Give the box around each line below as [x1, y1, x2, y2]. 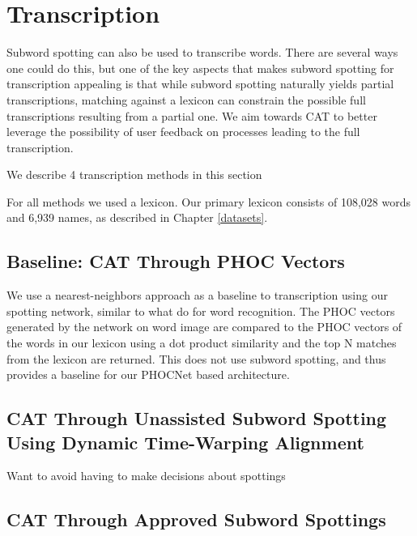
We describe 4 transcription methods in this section [6, 166, 262, 183]
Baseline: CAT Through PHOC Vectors [6, 249, 345, 274]
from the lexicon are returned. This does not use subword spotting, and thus [6, 350, 386, 367]
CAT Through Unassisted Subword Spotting [6, 406, 387, 431]
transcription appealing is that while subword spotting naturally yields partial [6, 75, 394, 92]
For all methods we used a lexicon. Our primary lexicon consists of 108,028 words [6, 193, 411, 210]
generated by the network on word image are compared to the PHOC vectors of [6, 318, 402, 335]
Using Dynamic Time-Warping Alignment [6, 429, 364, 454]
